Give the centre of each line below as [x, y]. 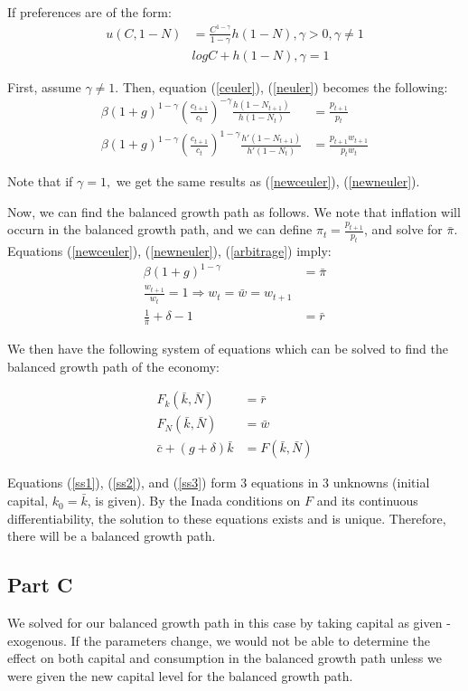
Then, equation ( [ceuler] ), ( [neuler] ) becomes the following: [285, 86]
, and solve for [403, 229]
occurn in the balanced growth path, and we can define [160, 229]
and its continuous [367, 501]
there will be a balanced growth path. [112, 536]
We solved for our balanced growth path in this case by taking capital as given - [229, 623]
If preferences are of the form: [89, 12]
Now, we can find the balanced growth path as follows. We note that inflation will [234, 211]
